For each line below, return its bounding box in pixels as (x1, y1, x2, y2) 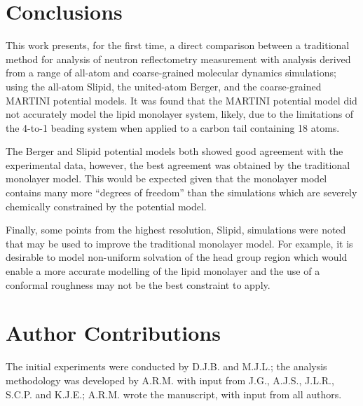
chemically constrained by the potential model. (6, 198, 207, 213)
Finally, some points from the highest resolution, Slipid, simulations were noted (6, 222, 346, 237)
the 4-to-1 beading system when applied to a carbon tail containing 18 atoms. (6, 120, 340, 135)
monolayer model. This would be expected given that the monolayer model (6, 171, 327, 186)
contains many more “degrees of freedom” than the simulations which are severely (6, 185, 357, 200)
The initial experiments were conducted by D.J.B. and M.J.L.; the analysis (6, 359, 327, 374)
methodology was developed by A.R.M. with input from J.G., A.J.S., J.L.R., (6, 372, 334, 387)
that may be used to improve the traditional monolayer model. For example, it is (6, 236, 353, 250)
